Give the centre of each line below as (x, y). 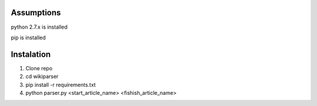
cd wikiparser (42, 77)
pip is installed (28, 37)
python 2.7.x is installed (39, 27)
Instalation (31, 54)
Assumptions (36, 13)
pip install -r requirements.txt (61, 84)
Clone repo (39, 68)
